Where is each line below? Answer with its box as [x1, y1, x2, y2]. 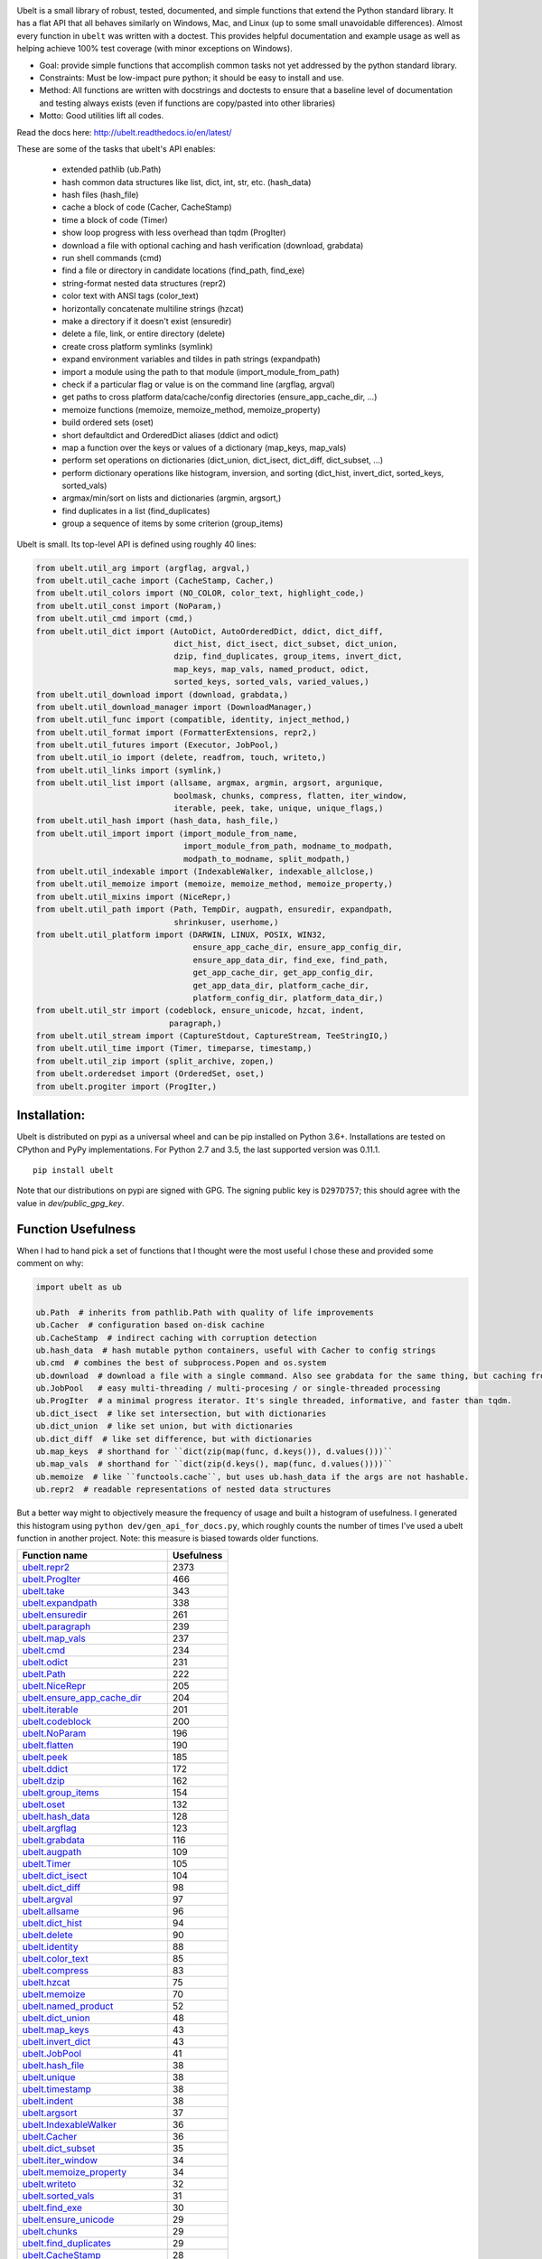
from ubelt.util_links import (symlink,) [35, 764, 222, 775]
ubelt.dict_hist [22, 1917, 83, 1929]
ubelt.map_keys [22, 2024, 89, 2037]
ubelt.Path [22, 1668, 67, 1681]
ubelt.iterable [22, 1703, 79, 1716]
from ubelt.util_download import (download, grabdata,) [35, 689, 289, 699]
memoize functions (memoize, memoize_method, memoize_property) [61, 404, 321, 415]
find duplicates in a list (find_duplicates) [61, 505, 210, 516]
